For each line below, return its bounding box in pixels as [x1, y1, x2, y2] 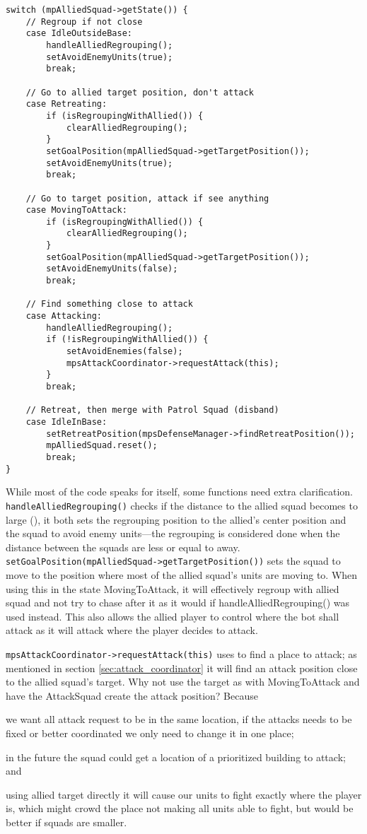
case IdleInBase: [25, 416, 107, 427]
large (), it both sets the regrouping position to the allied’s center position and [6, 512, 346, 527]
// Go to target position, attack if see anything [25, 193, 269, 204]
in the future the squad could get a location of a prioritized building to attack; [6, 749, 346, 764]
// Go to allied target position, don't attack [25, 87, 254, 98]
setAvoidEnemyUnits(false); [46, 264, 178, 274]
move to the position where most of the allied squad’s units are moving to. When [6, 567, 358, 582]
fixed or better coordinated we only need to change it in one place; [6, 725, 294, 740]
